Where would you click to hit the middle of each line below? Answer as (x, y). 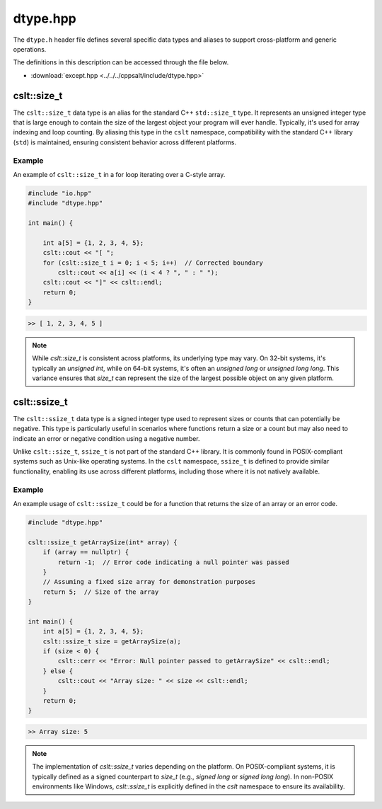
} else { (58, 671)
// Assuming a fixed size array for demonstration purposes (149, 582)
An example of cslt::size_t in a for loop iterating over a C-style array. (119, 174)
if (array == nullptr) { (86, 552)
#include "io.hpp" (60, 193)
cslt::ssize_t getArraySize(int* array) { (103, 542)
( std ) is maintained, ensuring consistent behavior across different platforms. (125, 142)
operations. (30, 49)
